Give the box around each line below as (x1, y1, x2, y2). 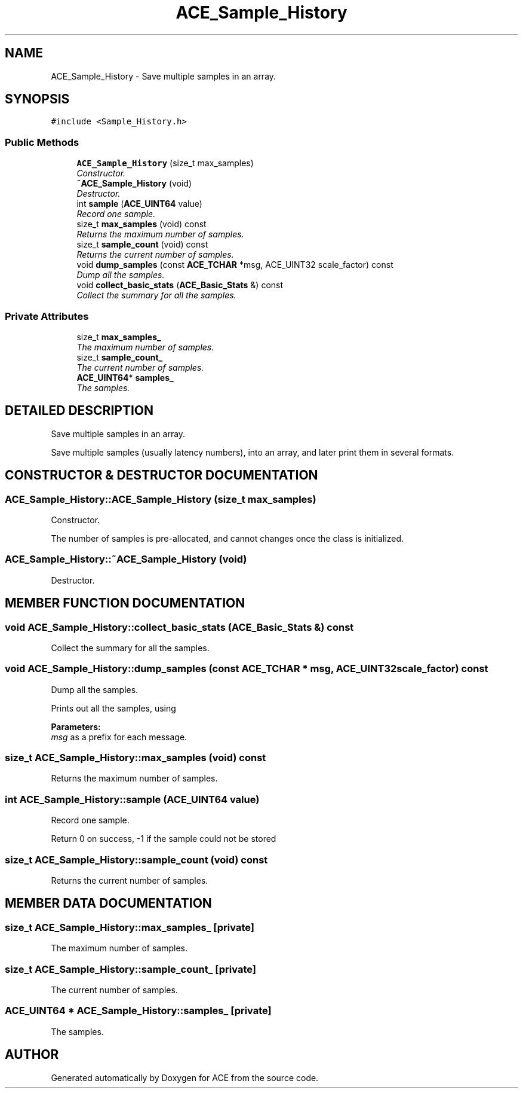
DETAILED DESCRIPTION (5, 403, 154, 419)
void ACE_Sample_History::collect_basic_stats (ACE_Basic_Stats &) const (5, 621, 354, 633)
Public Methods (5, 136, 79, 148)
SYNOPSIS (5, 91, 70, 107)
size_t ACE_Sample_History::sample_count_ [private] (5, 963, 256, 975)
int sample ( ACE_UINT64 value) (76, 199, 202, 209)
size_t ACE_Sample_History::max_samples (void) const (5, 752, 266, 764)
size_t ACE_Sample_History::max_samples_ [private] (5, 921, 254, 933)
